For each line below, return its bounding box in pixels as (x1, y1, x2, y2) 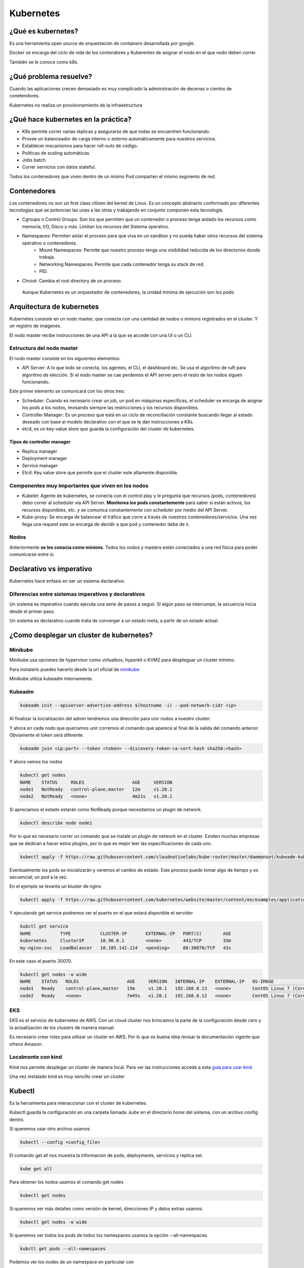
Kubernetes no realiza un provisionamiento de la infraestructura (9, 102, 143, 108)
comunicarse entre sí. (9, 551, 55, 557)
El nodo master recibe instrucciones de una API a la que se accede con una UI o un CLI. (9, 332, 193, 338)
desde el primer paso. (9, 608, 55, 614)
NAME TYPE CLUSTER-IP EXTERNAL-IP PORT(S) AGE (20, 931, 232, 936)
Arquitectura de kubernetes (9, 302, 99, 311)
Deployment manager (22, 455, 67, 462)
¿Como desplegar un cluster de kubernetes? (9, 630, 153, 639)
